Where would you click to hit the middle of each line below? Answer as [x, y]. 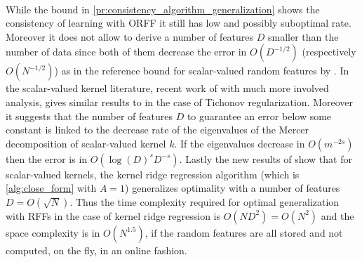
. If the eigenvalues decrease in [240, 143]
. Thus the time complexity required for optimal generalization [205, 201]
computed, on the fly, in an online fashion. [96, 250]
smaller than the [303, 36]
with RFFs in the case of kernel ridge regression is [113, 215]
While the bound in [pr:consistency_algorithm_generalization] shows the [163, 9]
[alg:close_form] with [51, 188]
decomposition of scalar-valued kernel [86, 143]
